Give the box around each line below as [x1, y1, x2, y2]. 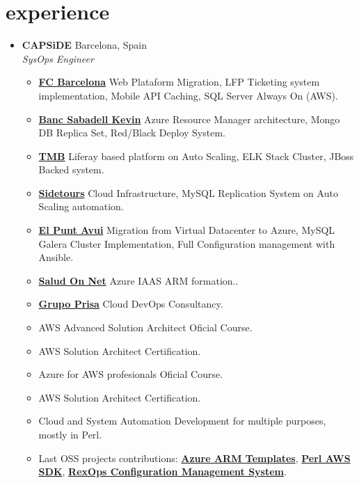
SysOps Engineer [22, 51, 94, 65]
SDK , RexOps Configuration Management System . [38, 464, 287, 479]
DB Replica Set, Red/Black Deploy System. [38, 125, 225, 140]
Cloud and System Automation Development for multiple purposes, [38, 413, 326, 428]
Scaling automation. [38, 199, 124, 214]
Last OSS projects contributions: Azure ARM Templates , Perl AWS [38, 450, 351, 465]
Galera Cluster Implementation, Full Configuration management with [38, 236, 335, 251]
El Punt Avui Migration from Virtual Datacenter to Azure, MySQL [38, 223, 335, 237]
